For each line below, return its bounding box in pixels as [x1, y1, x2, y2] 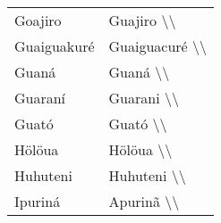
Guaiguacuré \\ [108, 36, 208, 56]
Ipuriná [14, 191, 61, 211]
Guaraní [14, 87, 66, 108]
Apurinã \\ [108, 191, 180, 211]
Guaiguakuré [14, 36, 95, 56]
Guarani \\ [108, 87, 179, 108]
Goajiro [14, 10, 62, 30]
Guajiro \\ [108, 10, 176, 30]
